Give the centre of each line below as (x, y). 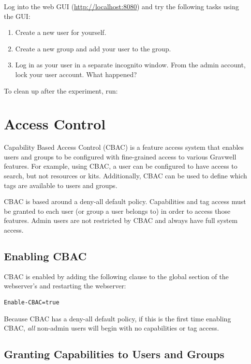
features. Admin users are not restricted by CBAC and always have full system (121, 220)
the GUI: (17, 16)
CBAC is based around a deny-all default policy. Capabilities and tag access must (125, 201)
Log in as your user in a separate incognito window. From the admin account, (130, 65)
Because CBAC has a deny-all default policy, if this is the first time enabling (118, 318)
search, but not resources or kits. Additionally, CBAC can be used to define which (125, 176)
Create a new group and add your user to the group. (93, 48)
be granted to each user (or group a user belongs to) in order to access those (117, 211)
